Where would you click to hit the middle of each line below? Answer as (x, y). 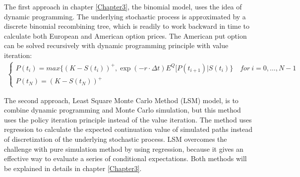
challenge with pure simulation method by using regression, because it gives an (124, 148)
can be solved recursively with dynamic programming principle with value (116, 45)
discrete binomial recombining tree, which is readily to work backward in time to (127, 26)
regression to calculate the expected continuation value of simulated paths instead (128, 129)
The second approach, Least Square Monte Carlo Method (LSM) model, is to (121, 100)
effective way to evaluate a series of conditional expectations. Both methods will (125, 158)
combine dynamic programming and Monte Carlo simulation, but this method (122, 110)
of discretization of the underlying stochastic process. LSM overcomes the (116, 139)
